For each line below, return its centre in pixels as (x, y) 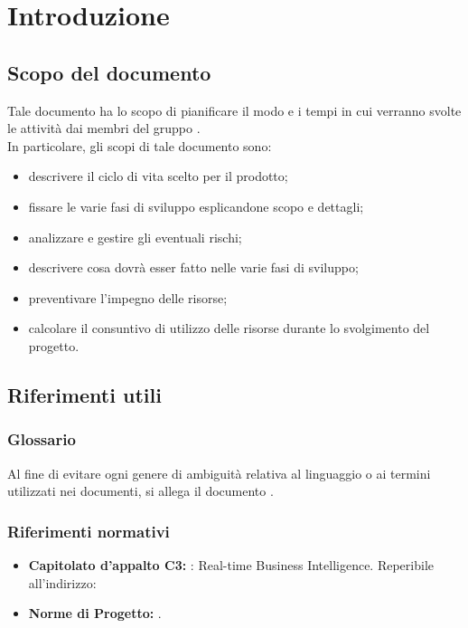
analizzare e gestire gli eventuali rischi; (135, 237)
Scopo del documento (109, 72)
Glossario (42, 439)
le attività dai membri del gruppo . (104, 128)
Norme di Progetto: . (95, 613)
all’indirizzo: (62, 582)
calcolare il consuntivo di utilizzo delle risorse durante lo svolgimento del (229, 328)
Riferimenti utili (84, 394)
